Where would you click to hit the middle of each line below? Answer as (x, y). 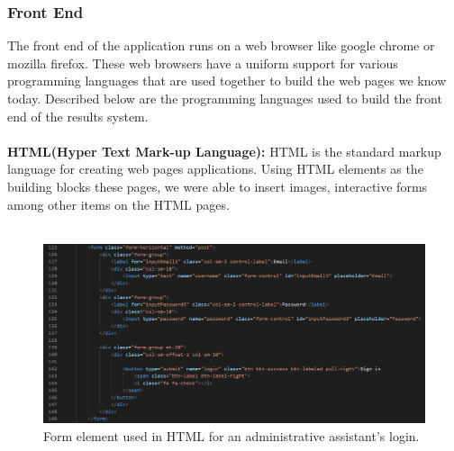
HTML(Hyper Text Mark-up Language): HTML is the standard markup (224, 151)
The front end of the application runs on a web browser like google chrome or (221, 45)
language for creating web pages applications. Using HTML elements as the (215, 169)
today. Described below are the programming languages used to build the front (225, 98)
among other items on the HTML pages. (118, 204)
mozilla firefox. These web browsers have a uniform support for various (203, 63)
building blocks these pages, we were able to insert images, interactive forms (218, 186)
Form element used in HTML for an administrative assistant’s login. (232, 435)
